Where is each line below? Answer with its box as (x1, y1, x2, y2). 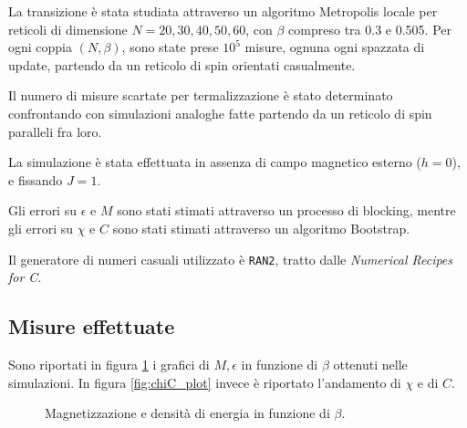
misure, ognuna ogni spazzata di (244, 37, 425, 57)
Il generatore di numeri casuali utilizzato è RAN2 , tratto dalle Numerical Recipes (8, 249, 453, 268)
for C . (8, 267, 42, 287)
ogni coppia (8, 37, 73, 57)
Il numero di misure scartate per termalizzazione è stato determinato (8, 86, 393, 105)
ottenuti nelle (333, 354, 408, 373)
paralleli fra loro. (8, 121, 102, 141)
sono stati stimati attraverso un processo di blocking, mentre (117, 201, 456, 220)
